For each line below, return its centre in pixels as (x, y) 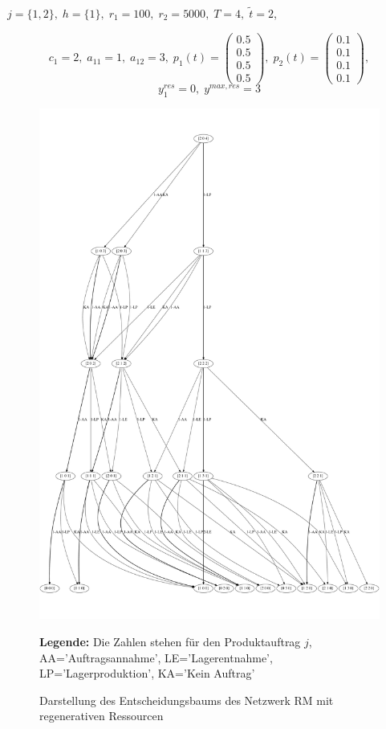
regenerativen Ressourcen (102, 716)
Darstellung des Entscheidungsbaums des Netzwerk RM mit (187, 700)
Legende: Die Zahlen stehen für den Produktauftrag (170, 641)
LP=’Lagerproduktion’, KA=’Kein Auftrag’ (147, 673)
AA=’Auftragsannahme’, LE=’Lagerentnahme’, (156, 657)
